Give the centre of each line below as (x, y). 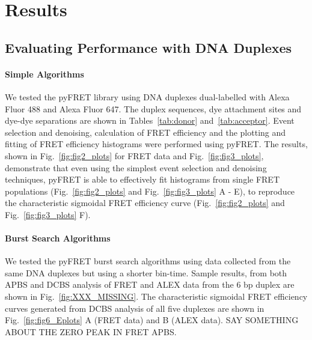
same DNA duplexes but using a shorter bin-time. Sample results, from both (146, 272)
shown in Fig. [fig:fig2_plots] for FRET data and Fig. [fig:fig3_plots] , (134, 155)
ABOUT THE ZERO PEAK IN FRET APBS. (91, 331)
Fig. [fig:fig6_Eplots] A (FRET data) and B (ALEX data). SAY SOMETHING (152, 320)
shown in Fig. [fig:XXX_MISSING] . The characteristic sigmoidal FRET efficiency (156, 296)
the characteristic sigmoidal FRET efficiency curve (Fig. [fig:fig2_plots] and (145, 203)
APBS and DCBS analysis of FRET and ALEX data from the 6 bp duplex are (150, 284)
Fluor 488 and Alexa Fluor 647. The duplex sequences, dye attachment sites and (153, 108)
